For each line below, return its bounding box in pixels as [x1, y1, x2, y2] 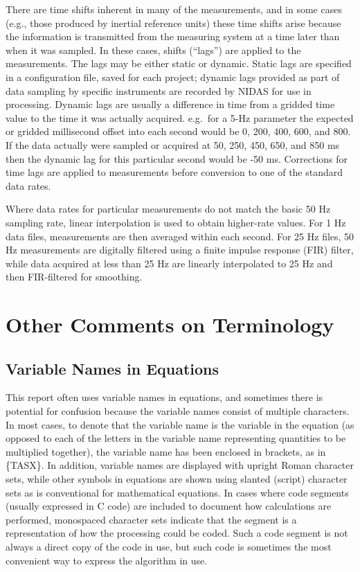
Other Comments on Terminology [6, 310, 334, 339]
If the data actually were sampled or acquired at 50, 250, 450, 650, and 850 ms [6, 137, 340, 152]
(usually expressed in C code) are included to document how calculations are [6, 499, 332, 513]
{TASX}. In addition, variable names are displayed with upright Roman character [6, 458, 354, 472]
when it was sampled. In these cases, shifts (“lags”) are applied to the [6, 42, 301, 57]
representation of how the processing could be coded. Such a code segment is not [6, 526, 348, 540]
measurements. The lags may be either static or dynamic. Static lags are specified [6, 56, 352, 71]
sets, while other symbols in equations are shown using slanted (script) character [6, 472, 348, 486]
